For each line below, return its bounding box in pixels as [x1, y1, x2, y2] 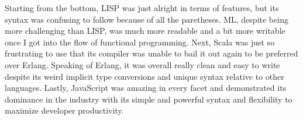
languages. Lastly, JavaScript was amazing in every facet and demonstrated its [5, 82, 287, 94]
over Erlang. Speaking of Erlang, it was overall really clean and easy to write [5, 58, 280, 70]
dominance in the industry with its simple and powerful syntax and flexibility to [5, 93, 292, 105]
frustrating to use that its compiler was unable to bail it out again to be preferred [5, 47, 298, 59]
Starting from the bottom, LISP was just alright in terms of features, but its [5, 2, 279, 13]
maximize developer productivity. [5, 104, 124, 117]
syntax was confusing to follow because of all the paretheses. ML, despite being [5, 13, 288, 25]
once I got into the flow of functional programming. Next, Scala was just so [5, 36, 275, 48]
